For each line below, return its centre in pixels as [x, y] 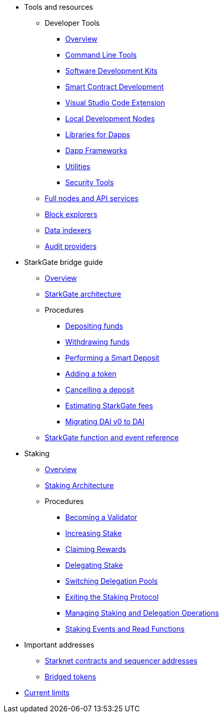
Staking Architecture [79, 485]
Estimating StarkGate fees [109, 406]
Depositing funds [94, 326]
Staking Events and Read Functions [125, 629]
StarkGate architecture [83, 294]
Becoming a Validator [101, 517]
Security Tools [90, 182]
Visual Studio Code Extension [115, 103]
